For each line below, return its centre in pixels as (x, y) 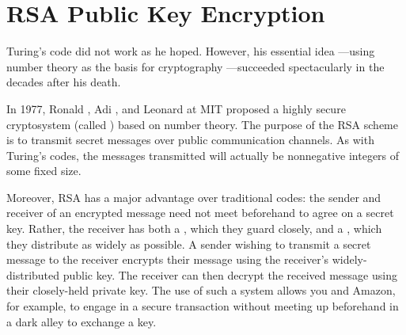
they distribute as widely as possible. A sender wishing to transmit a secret (189, 244)
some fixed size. (44, 171)
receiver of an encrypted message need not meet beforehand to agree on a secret (200, 213)
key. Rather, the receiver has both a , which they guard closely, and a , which (194, 228)
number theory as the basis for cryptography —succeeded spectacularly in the (195, 66)
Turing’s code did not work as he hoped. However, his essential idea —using (191, 51)
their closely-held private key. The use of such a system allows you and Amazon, (201, 290)
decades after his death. (64, 82)
